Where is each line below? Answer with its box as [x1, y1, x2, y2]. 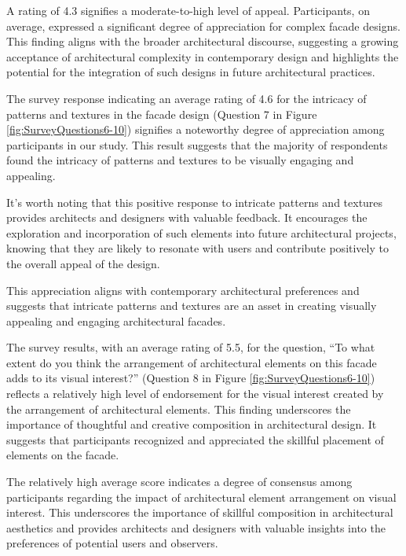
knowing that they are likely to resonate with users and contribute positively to [6, 240, 389, 256]
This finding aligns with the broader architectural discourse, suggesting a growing [6, 33, 399, 50]
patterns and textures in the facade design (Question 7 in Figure [6, 105, 317, 122]
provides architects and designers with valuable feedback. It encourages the [6, 209, 368, 226]
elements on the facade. [6, 447, 119, 463]
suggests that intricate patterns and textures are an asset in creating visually [6, 297, 377, 314]
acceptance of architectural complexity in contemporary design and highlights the [6, 48, 399, 64]
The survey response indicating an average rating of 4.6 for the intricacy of [6, 90, 367, 106]
